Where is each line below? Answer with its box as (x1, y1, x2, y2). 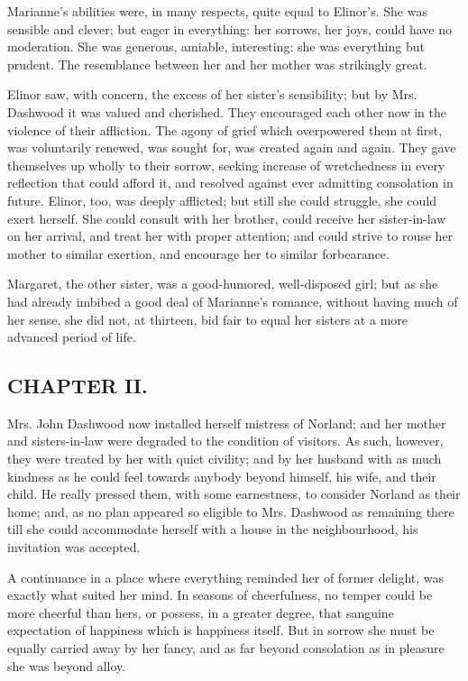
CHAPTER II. (7, 372, 148, 400)
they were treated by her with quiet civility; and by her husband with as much (7, 449, 442, 468)
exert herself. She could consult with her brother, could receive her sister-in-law (7, 208, 446, 227)
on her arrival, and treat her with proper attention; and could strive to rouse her (7, 226, 454, 245)
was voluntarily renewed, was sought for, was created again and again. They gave (7, 138, 456, 157)
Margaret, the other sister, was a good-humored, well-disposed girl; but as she (7, 274, 438, 293)
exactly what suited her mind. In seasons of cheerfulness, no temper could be (7, 585, 433, 604)
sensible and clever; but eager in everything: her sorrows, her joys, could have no (7, 19, 452, 38)
